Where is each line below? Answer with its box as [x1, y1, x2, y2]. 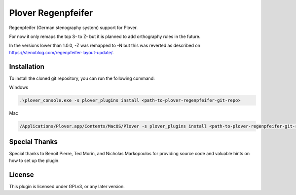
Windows [9, 84, 29, 91]
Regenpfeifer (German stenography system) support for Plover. [9, 25, 138, 31]
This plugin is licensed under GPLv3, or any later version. [9, 183, 125, 189]
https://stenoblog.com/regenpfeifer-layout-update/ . [9, 49, 114, 55]
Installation [9, 62, 44, 71]
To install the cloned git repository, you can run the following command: [9, 75, 155, 81]
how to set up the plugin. [9, 158, 60, 163]
